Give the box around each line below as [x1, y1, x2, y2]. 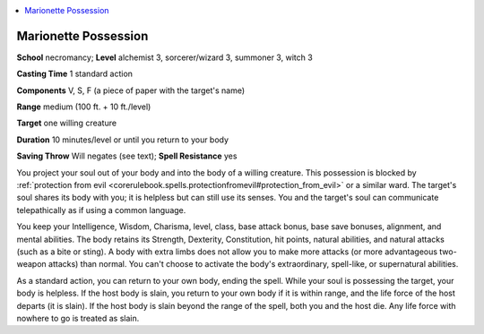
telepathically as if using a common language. [16, 204, 186, 215]
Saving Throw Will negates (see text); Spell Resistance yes [16, 150, 238, 161]
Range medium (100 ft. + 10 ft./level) [16, 101, 151, 112]
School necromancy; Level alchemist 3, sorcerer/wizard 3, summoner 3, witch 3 [16, 52, 313, 63]
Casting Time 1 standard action [16, 68, 134, 80]
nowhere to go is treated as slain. [16, 313, 140, 323]
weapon [16, 259, 47, 270]
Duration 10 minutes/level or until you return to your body [16, 134, 229, 145]
